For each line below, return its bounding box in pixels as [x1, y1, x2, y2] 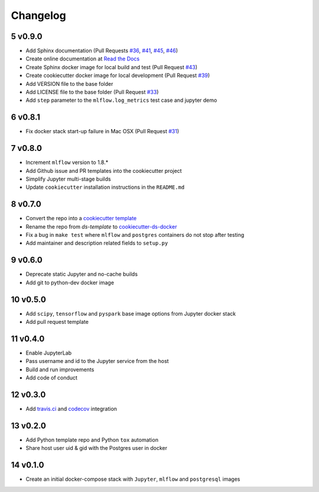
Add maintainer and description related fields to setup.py [25, 240, 168, 247]
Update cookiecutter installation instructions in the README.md [25, 184, 185, 191]
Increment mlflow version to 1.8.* [25, 159, 109, 166]
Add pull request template [25, 319, 89, 326]
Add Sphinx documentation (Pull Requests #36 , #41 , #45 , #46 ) [25, 47, 178, 54]
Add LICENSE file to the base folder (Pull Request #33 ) [25, 89, 159, 96]
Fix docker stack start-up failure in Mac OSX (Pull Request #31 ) [25, 128, 180, 135]
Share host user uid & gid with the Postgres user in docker [25, 445, 168, 452]
